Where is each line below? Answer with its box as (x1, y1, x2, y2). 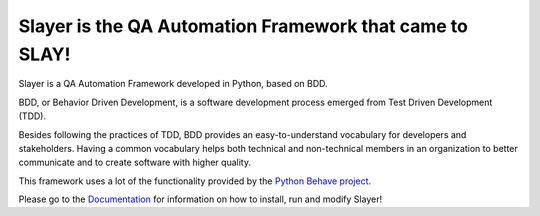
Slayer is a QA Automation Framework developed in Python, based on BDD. (18, 78, 329, 90)
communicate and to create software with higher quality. (18, 156, 252, 169)
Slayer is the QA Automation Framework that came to (18, 15, 469, 37)
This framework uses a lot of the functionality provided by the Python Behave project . (18, 175, 372, 187)
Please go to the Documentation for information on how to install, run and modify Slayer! (18, 193, 383, 205)
